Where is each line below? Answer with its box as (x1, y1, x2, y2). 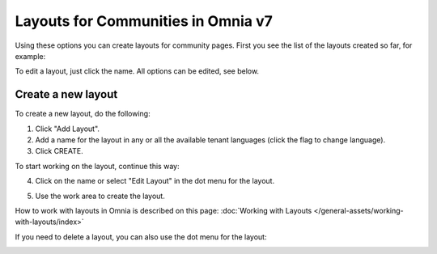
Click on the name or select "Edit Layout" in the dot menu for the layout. (35, 176, 275, 186)
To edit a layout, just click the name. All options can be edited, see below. (15, 66, 259, 76)
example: (15, 51, 46, 61)
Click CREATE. (35, 146, 84, 156)
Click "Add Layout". (35, 124, 100, 133)
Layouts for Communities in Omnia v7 (15, 12, 273, 30)
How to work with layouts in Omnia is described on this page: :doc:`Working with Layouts (15, 205, 312, 215)
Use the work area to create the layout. (35, 191, 165, 201)
